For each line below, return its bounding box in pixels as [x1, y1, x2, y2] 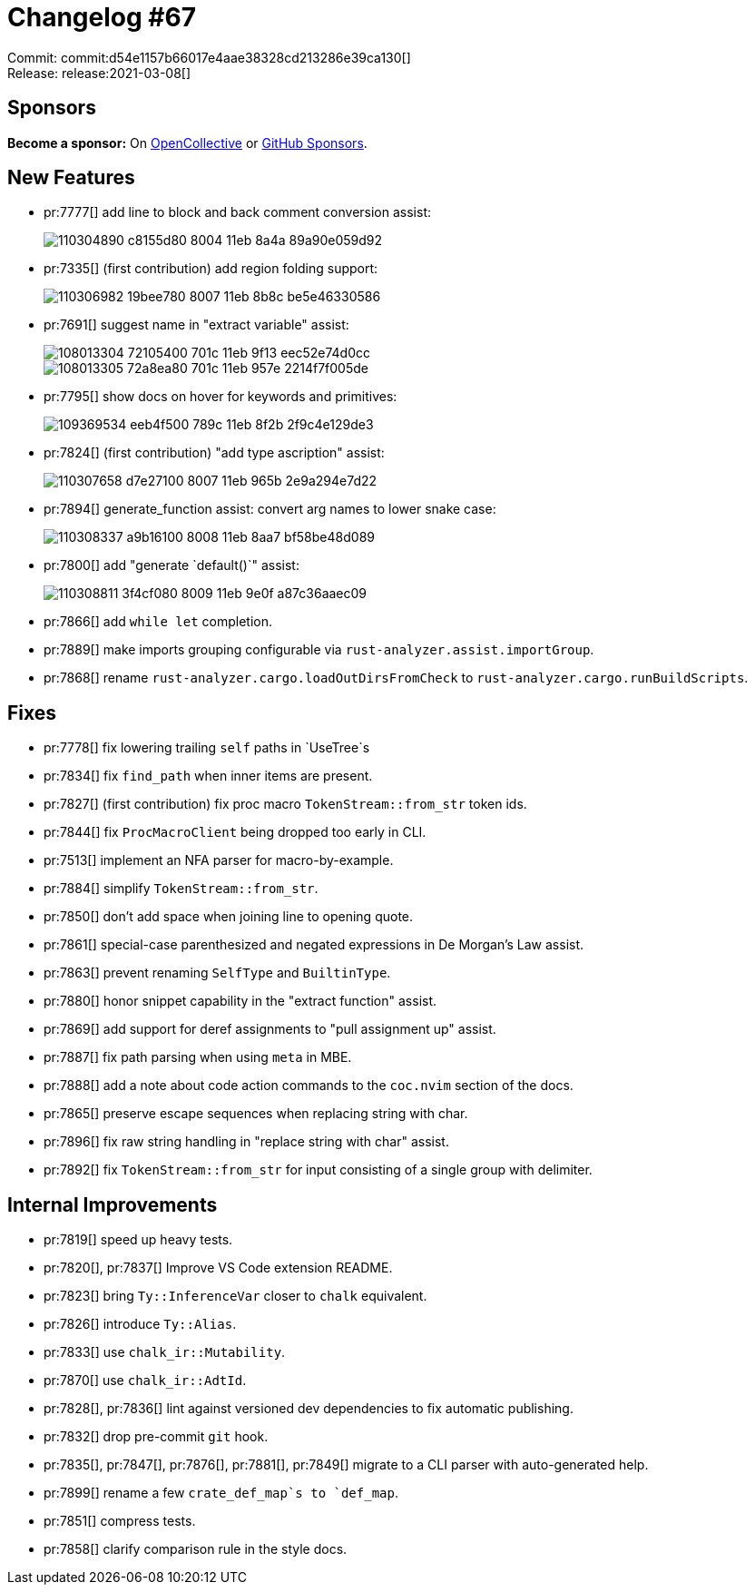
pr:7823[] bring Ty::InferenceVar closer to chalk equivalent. [44, 1288, 427, 1304]
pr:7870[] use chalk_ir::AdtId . [44, 1372, 247, 1389]
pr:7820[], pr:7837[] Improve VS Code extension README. [44, 1260, 393, 1276]
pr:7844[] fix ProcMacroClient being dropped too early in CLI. [44, 824, 427, 840]
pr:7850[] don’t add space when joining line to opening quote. [44, 909, 414, 925]
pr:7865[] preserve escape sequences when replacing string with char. [44, 1106, 468, 1122]
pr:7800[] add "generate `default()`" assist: [44, 557, 299, 574]
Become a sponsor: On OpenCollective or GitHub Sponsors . [7, 134, 368, 151]
